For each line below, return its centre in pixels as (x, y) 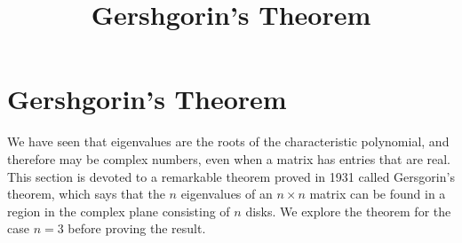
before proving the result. (137, 228)
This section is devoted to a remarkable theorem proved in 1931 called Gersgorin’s (231, 176)
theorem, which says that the (86, 194)
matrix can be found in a (378, 194)
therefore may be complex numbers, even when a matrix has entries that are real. (229, 158)
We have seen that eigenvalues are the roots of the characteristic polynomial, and (228, 141)
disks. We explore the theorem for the (348, 211)
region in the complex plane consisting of (119, 211)
